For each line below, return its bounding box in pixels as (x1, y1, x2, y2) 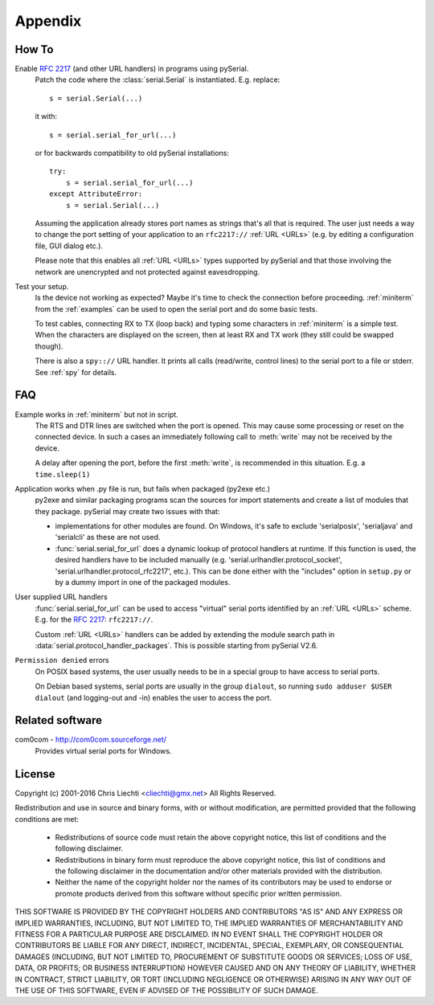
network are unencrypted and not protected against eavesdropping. (35, 267, 260, 276)
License (14, 767, 55, 781)
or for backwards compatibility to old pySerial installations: (35, 149, 229, 158)
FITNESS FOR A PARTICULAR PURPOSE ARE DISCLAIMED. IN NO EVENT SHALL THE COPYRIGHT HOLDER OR (14, 929, 383, 939)
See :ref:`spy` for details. (35, 367, 117, 377)
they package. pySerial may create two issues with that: (35, 506, 220, 516)
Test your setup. (14, 281, 69, 291)
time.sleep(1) (35, 470, 91, 479)
